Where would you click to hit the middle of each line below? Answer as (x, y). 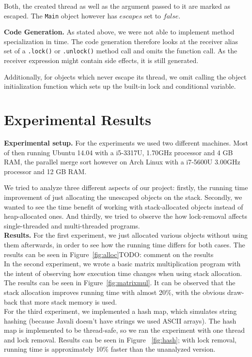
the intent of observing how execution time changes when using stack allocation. (123, 273)
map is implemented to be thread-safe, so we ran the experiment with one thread (124, 330)
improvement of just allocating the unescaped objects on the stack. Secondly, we (123, 197)
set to (153, 15)
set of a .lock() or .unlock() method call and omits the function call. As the (121, 51)
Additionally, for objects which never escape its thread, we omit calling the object (125, 76)
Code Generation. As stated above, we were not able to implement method (119, 32)
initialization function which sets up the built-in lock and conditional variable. (120, 86)
